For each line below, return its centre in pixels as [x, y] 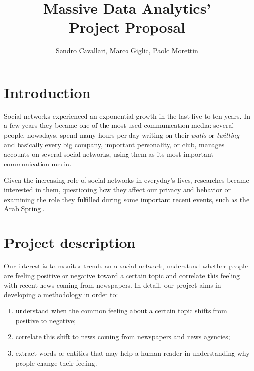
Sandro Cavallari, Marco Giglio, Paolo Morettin [127, 51]
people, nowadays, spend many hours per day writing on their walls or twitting [122, 135]
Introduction [47, 92]
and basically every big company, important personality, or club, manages [114, 144]
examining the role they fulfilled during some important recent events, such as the [127, 199]
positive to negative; [46, 320]
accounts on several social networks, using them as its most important [109, 154]
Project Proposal [127, 27]
